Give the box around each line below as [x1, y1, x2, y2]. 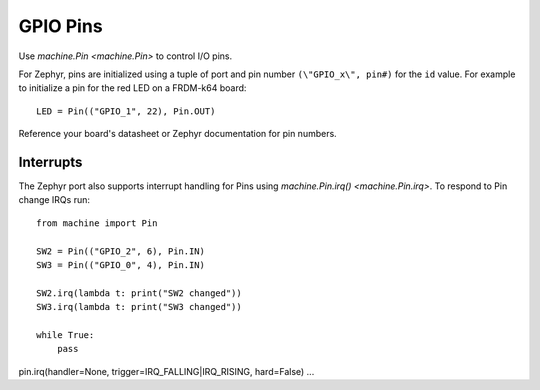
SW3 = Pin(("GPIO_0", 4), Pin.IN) [36, 259, 205, 270]
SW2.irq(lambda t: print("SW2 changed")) [36, 287, 242, 299]
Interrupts [18, 153, 83, 170]
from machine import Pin [36, 217, 158, 229]
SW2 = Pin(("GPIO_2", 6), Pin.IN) [36, 245, 205, 257]
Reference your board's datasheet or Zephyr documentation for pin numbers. [18, 128, 337, 140]
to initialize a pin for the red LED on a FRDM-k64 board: [18, 82, 247, 94]
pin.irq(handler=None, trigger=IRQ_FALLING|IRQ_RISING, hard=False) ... [18, 365, 315, 377]
